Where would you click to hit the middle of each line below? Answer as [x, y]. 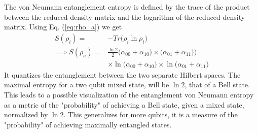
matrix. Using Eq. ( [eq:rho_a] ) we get [63, 27]
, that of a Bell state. [217, 85]
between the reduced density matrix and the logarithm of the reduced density [125, 16]
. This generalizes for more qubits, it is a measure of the [151, 114]
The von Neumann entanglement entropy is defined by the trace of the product [127, 7]
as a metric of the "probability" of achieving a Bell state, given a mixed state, [124, 104]
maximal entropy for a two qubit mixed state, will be [87, 85]
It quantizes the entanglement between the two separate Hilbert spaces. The [122, 74]
